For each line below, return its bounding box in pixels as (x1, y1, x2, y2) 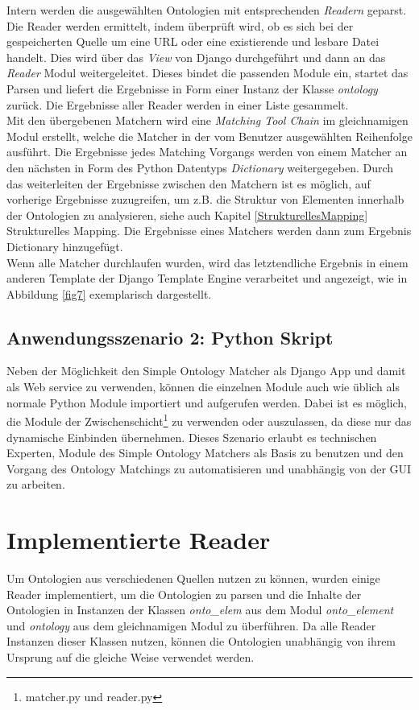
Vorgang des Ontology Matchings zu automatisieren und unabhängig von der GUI (6, 460, 412, 477)
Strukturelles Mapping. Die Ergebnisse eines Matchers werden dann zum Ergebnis (6, 222, 412, 239)
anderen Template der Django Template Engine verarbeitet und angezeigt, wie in (6, 270, 408, 287)
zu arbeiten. (6, 476, 65, 493)
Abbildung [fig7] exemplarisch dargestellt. (6, 285, 212, 302)
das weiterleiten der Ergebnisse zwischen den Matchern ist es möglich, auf (6, 175, 371, 192)
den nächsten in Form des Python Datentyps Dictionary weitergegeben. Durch (6, 159, 394, 175)
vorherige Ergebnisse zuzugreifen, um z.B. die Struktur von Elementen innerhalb (6, 191, 404, 208)
